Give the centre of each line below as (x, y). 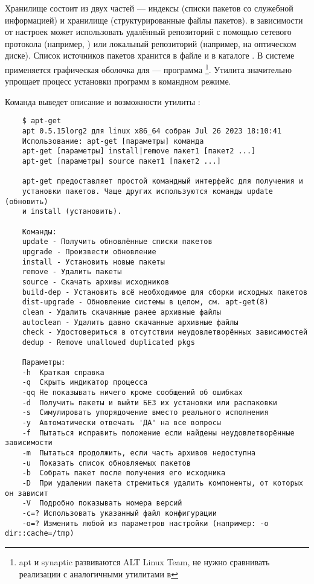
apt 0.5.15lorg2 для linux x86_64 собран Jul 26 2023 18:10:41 (152, 131)
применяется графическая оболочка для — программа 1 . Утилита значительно (148, 68)
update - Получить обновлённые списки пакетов (117, 242)
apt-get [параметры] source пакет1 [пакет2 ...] (121, 162)
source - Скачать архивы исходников (96, 282)
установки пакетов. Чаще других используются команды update (147, 191)
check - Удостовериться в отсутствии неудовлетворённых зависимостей (165, 332)
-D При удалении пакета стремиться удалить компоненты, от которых (162, 483)
